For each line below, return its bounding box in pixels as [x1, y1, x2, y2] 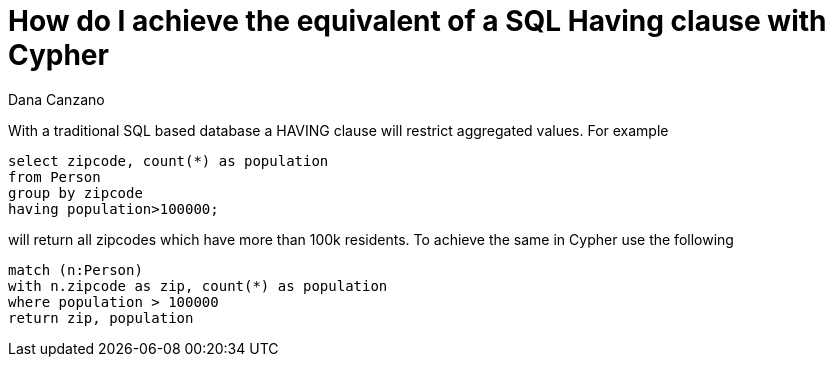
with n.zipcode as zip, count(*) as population [8, 277, 388, 294]
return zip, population [8, 309, 194, 326]
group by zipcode [8, 184, 143, 201]
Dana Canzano [8, 90, 105, 108]
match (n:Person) [8, 261, 143, 278]
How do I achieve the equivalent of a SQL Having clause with [8, 4, 827, 38]
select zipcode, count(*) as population [8, 152, 329, 169]
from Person [8, 168, 101, 185]
